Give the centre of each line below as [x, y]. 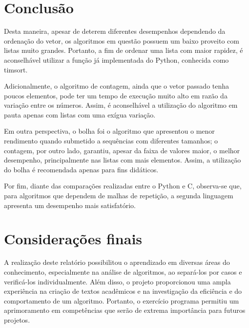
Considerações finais [73, 239]
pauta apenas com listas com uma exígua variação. [80, 114]
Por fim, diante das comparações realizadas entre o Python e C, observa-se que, [123, 186]
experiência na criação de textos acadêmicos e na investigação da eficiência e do [123, 291]
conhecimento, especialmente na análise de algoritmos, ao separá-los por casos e [123, 271]
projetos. [17, 319]
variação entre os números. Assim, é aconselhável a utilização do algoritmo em [121, 105]
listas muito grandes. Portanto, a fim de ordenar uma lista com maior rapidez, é [124, 50]
